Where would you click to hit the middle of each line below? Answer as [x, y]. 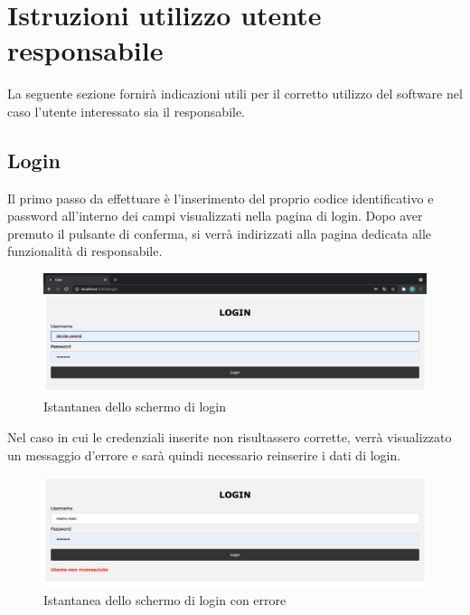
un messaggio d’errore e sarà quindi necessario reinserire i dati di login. [204, 454]
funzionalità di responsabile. [85, 251]
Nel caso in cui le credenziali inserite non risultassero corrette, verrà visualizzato [230, 437]
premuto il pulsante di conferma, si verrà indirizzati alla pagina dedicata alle [219, 233]
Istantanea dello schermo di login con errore [165, 599]
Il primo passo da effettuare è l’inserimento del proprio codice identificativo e [221, 198]
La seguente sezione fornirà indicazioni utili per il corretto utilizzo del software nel [235, 94]
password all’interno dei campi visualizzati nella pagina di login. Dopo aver [215, 216]
